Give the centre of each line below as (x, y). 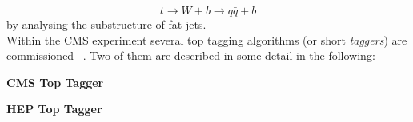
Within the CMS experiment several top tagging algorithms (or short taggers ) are (207, 39)
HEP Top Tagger (54, 109)
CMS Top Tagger (55, 82)
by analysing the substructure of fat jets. (106, 24)
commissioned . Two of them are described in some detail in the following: (191, 55)
